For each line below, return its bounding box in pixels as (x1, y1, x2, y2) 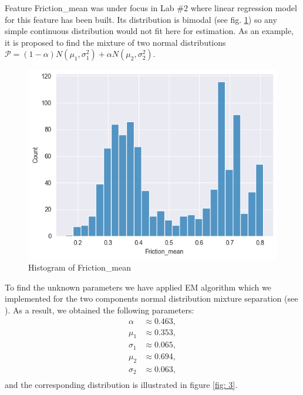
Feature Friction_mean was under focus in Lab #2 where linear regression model (5, 2, 297, 13)
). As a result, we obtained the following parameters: (5, 303, 194, 316)
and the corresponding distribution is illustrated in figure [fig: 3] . (5, 379, 238, 391)
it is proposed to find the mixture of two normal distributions (5, 36, 226, 48)
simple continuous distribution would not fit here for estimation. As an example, (5, 25, 294, 37)
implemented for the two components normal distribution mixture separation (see (5, 292, 298, 305)
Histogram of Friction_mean (28, 261, 131, 274)
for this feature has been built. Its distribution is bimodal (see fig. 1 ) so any (5, 13, 277, 25)
